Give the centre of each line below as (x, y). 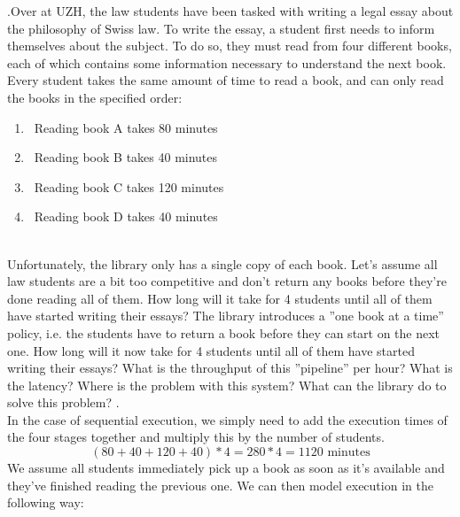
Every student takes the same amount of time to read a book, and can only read (226, 80)
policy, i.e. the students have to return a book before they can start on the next (224, 332)
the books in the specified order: (95, 97)
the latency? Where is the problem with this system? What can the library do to (227, 385)
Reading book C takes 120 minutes (129, 186)
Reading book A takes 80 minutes (126, 127)
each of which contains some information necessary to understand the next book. (227, 62)
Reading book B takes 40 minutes (126, 157)
